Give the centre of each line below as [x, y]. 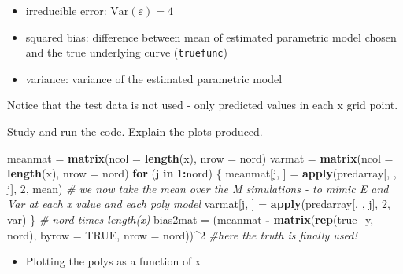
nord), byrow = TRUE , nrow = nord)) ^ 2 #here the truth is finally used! [182, 234]
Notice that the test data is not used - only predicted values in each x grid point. [203, 105]
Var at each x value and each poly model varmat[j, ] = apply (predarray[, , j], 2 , [199, 204]
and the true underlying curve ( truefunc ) [126, 52]
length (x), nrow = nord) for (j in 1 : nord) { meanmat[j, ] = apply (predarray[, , [202, 173]
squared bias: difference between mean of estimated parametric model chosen [211, 37]
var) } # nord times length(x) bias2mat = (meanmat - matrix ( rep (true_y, [190, 219]
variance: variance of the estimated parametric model [154, 78]
